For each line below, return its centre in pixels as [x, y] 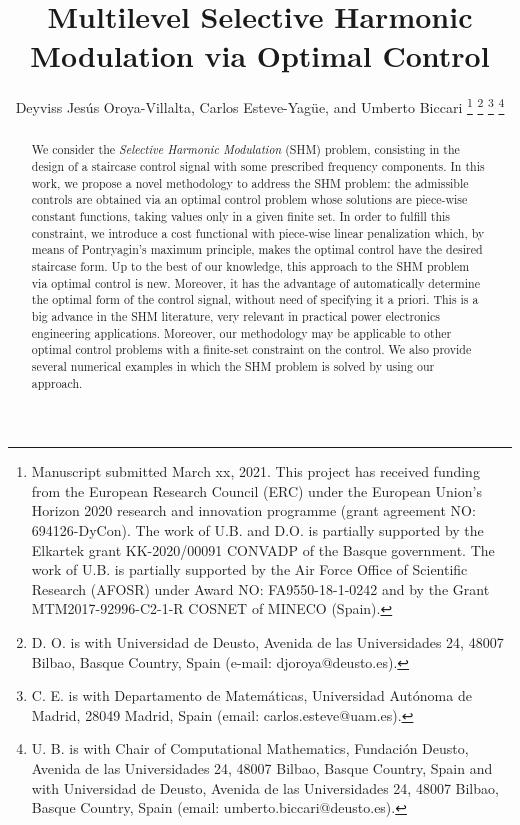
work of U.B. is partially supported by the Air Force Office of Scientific [249, 569]
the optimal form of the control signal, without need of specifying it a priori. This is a [255, 299]
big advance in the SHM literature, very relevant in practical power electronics [236, 315]
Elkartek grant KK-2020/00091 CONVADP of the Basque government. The [263, 549]
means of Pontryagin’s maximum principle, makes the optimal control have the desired [257, 249]
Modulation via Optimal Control [260, 55]
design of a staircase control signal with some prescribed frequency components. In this [258, 166]
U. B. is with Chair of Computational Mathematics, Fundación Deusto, [250, 748]
